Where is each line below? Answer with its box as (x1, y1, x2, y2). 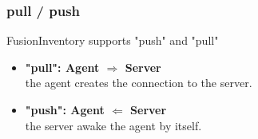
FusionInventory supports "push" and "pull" (6, 32, 219, 49)
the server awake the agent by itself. (25, 117, 202, 133)
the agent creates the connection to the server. (25, 74, 252, 91)
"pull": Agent (25, 58, 100, 75)
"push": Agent (25, 101, 105, 117)
